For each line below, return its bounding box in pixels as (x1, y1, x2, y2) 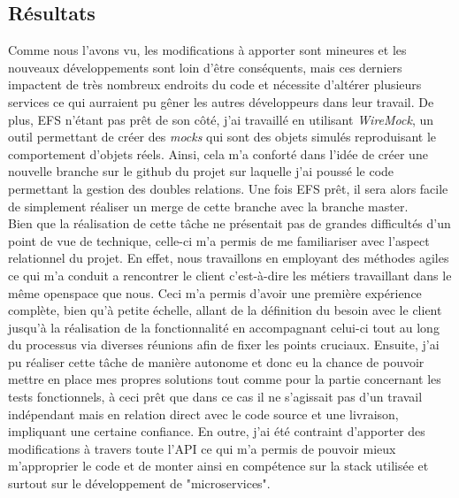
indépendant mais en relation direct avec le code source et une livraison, (8, 404, 399, 423)
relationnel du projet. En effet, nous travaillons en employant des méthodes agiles (8, 249, 449, 267)
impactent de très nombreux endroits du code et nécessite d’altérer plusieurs (8, 75, 422, 94)
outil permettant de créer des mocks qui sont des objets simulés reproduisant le (8, 127, 437, 146)
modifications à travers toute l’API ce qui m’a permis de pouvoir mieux (8, 439, 396, 457)
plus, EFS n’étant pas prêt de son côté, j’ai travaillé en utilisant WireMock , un (8, 110, 434, 128)
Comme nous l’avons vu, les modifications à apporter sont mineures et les (8, 41, 407, 59)
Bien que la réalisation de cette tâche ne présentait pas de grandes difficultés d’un (8, 214, 451, 233)
